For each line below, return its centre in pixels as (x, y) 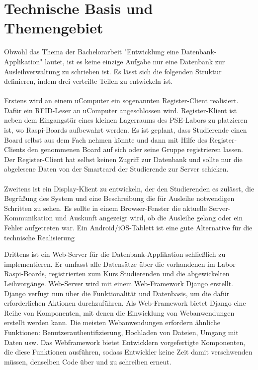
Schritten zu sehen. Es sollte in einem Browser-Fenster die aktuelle (105, 208)
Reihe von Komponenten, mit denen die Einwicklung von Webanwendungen (119, 312)
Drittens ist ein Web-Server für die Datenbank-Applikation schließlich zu (115, 254)
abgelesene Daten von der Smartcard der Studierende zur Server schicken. (116, 169)
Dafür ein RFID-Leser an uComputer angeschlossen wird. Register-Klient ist (121, 110)
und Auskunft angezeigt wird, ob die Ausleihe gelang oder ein (149, 218)
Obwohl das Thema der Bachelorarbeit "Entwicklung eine (91, 52)
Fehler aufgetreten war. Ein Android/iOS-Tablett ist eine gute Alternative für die (128, 227)
